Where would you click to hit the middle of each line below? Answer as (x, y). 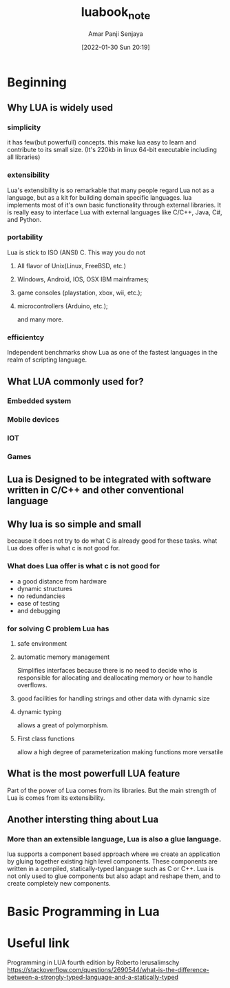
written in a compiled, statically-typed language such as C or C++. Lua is (111, 869)
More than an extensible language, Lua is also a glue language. (114, 839)
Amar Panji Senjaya (116, 34)
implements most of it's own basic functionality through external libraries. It (114, 205)
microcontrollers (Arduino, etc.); (62, 306)
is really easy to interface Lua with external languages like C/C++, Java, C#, (115, 212)
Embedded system (39, 401)
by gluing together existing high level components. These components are (113, 861)
